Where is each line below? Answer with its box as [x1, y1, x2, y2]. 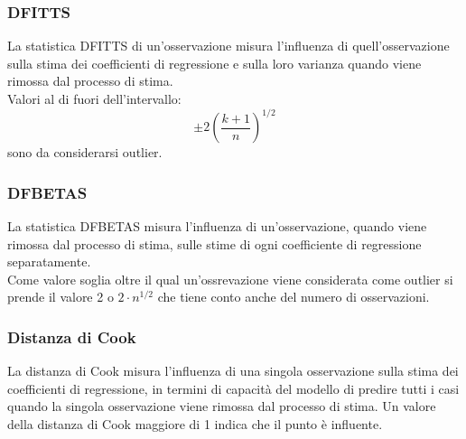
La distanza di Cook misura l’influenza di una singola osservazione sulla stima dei [7, 361, 459, 380]
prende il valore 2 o [7, 287, 114, 306]
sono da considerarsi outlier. [7, 143, 163, 162]
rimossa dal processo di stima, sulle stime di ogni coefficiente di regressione [7, 234, 422, 253]
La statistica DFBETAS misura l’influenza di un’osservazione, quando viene [7, 216, 427, 235]
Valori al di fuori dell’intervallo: [7, 89, 182, 107]
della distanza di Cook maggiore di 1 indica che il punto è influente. [7, 414, 383, 433]
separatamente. [7, 252, 91, 271]
